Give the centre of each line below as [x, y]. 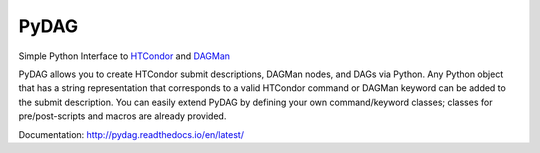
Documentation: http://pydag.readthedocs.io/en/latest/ [131, 134]
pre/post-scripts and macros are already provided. [122, 116]
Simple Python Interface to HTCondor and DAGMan [124, 56]
